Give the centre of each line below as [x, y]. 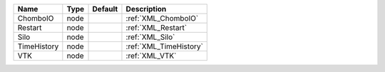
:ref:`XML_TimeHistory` [164, 46]
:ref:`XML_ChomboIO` [162, 18]
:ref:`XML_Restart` [156, 27]
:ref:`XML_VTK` [151, 56]
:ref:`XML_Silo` [150, 37]
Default [105, 9]
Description [146, 9]
